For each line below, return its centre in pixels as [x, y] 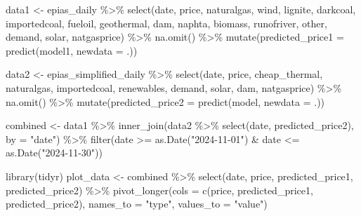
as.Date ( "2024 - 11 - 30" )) [54, 153]
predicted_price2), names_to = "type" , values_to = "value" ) [137, 204]
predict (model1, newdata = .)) [72, 50]
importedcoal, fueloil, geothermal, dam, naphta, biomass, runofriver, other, [166, 23]
